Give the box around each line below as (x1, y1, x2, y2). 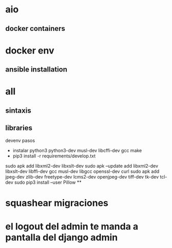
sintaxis (5, 106, 32, 115)
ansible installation (5, 65, 68, 74)
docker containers (5, 24, 66, 33)
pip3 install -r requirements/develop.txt (12, 153, 96, 159)
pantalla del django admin (5, 232, 118, 243)
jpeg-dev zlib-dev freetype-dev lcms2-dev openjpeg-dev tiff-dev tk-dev (5, 173, 159, 180)
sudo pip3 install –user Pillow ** (14, 179, 82, 185)
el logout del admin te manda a (5, 220, 139, 232)
